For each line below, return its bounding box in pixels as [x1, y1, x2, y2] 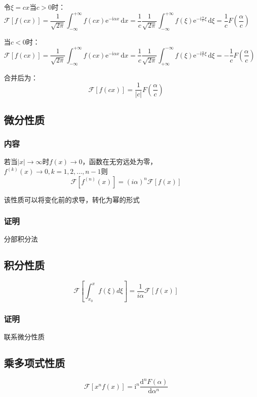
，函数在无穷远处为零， [82, 156, 157, 167]
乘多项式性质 [4, 355, 65, 370]
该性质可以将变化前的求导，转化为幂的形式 [4, 194, 140, 204]
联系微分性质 [4, 331, 45, 341]
